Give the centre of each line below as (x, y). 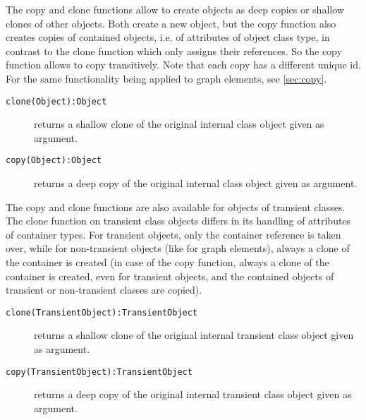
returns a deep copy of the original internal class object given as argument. (196, 183)
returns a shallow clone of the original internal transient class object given (194, 335)
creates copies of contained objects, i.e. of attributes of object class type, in (168, 37)
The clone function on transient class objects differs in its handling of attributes (178, 221)
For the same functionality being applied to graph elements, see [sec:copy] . (166, 78)
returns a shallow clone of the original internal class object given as (179, 124)
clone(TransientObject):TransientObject (102, 312)
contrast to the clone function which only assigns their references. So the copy (174, 50)
